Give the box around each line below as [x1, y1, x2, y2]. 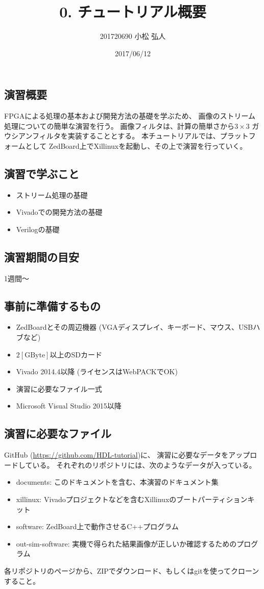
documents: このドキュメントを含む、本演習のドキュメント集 [16, 477, 219, 487]
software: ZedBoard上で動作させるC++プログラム [16, 521, 179, 532]
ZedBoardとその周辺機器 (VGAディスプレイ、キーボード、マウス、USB [16, 322, 253, 332]
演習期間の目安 [4, 248, 79, 264]
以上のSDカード [50, 349, 102, 359]
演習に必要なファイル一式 [16, 383, 102, 394]
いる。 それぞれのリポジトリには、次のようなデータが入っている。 [32, 459, 256, 470]
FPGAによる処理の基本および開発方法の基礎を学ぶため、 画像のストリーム [4, 110, 255, 121]
